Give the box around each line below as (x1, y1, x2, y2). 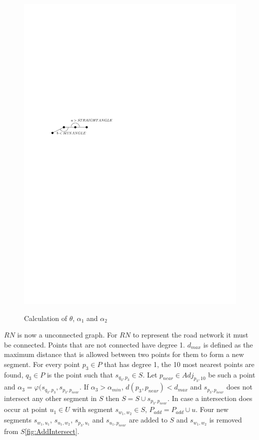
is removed (209, 414, 242, 425)
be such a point (208, 369, 255, 379)
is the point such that (46, 369, 113, 379)
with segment (72, 404, 113, 414)
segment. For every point (4, 358, 80, 369)
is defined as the (203, 339, 253, 349)
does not (226, 381, 252, 392)
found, (4, 369, 23, 379)
